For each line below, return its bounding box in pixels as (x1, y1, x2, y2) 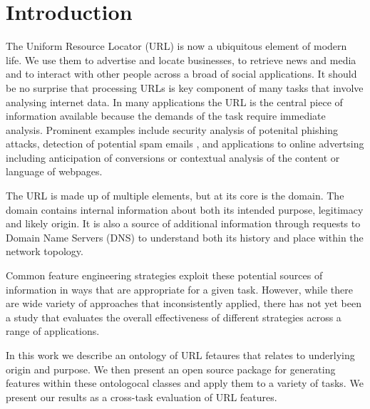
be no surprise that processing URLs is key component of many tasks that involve (6, 80, 364, 95)
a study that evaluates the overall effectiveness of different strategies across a (6, 309, 341, 324)
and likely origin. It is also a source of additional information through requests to (6, 216, 361, 231)
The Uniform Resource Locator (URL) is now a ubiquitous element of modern (6, 38, 347, 53)
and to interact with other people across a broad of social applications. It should (6, 66, 357, 81)
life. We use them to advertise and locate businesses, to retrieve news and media (6, 52, 356, 67)
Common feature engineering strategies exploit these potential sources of (6, 268, 323, 283)
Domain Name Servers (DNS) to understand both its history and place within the (6, 229, 364, 244)
